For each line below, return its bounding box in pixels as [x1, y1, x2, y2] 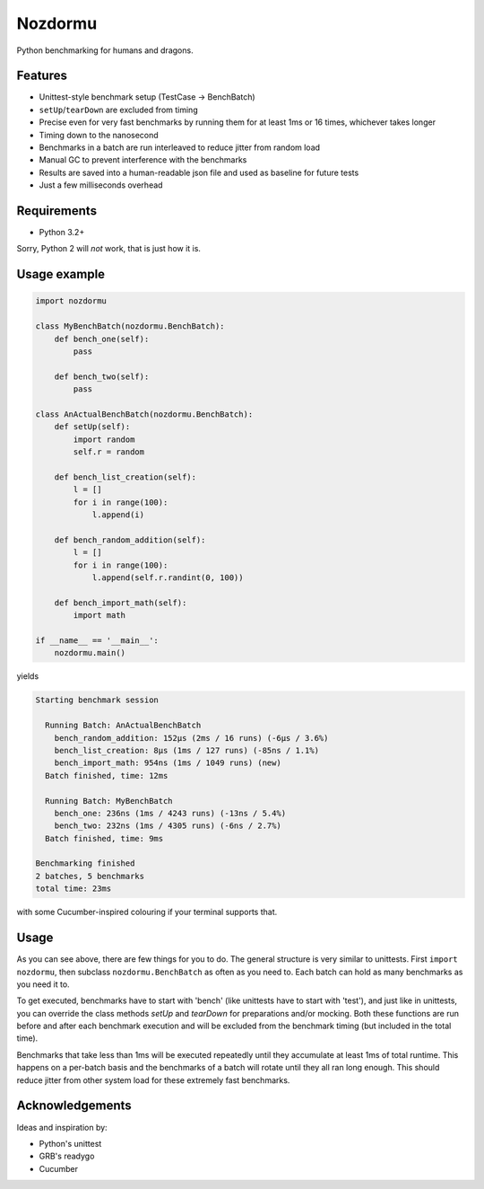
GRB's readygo [39, 1150, 95, 1162]
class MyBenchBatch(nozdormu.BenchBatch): [35, 321, 225, 331]
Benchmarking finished [35, 859, 135, 868]
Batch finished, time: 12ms [45, 771, 169, 780]
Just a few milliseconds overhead [39, 180, 163, 190]
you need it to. [16, 979, 71, 990]
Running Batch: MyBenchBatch [45, 796, 174, 806]
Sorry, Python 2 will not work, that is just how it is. [16, 243, 202, 254]
